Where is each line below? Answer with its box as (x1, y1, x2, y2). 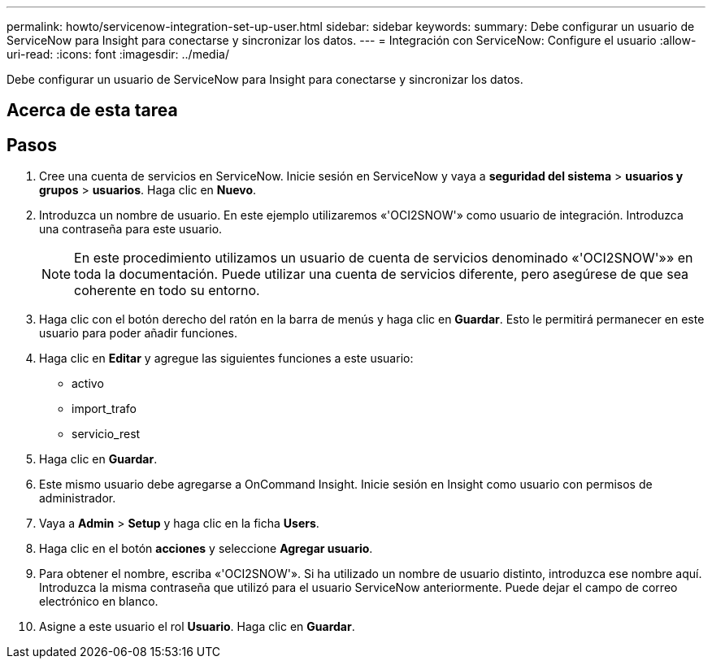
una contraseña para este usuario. (39, 222, 223, 237)
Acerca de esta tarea (7, 100, 178, 121)
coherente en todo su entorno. (74, 282, 260, 299)
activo (72, 376, 104, 391)
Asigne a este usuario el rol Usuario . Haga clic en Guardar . (39, 619, 355, 634)
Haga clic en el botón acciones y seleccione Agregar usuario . (39, 541, 373, 556)
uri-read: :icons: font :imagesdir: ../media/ (7, 47, 229, 61)
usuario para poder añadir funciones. (39, 326, 238, 341)
